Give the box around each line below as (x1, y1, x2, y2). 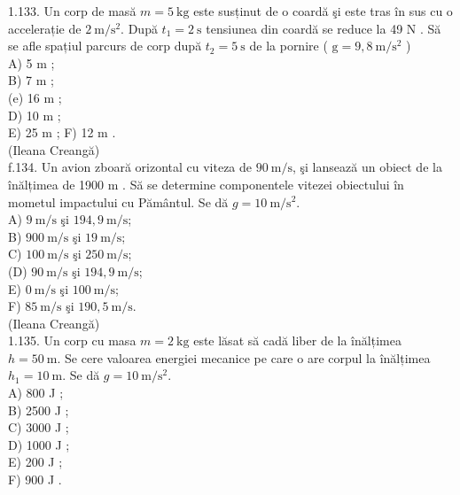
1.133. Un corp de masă (8, 2, 136, 19)
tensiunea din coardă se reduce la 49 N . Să (206, 19, 441, 37)
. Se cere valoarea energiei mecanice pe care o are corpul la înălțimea (57, 348, 431, 367)
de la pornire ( (249, 36, 328, 55)
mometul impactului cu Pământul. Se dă (8, 192, 229, 211)
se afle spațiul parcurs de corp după (8, 36, 202, 55)
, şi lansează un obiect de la (292, 158, 442, 176)
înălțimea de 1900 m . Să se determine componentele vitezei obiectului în (8, 174, 404, 193)
